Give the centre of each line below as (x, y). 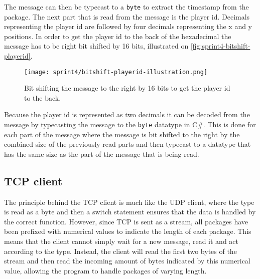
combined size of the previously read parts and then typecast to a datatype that (127, 144)
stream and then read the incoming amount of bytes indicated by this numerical (127, 261)
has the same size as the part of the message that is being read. (102, 154)
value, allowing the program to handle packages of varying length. (105, 270)
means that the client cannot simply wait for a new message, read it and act (121, 241)
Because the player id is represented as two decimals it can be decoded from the (127, 114)
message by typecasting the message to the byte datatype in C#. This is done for (130, 124)
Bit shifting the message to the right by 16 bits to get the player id (127, 88)
